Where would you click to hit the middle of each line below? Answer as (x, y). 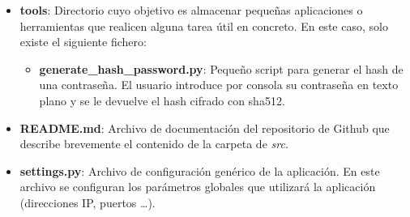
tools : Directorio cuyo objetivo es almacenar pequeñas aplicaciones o (191, 10)
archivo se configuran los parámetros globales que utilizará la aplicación (198, 187)
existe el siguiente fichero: (83, 42)
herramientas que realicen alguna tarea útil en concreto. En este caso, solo (204, 26)
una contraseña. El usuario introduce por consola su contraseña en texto (219, 85)
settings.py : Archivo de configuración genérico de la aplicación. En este (200, 170)
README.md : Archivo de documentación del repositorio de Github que (205, 128)
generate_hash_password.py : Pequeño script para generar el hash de (221, 68)
